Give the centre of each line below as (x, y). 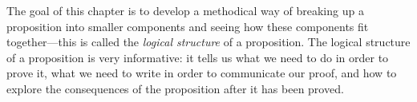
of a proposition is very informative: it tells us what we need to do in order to (198, 57)
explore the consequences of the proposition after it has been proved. (175, 88)
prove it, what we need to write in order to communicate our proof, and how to (202, 73)
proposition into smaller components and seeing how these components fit (188, 26)
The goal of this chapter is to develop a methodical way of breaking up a (185, 10)
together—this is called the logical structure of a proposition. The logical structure (208, 42)
